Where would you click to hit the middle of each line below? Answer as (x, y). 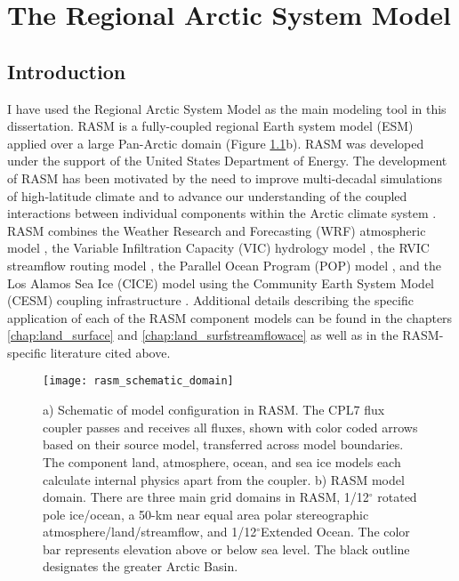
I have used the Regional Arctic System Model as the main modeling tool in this (227, 108)
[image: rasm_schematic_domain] (138, 381)
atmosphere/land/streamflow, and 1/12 (150, 532)
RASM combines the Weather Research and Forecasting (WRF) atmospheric (217, 230)
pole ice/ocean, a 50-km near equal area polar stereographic (206, 514)
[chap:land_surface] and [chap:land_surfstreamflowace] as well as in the (203, 335)
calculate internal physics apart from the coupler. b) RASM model (224, 479)
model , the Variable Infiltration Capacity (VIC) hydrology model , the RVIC (218, 248)
